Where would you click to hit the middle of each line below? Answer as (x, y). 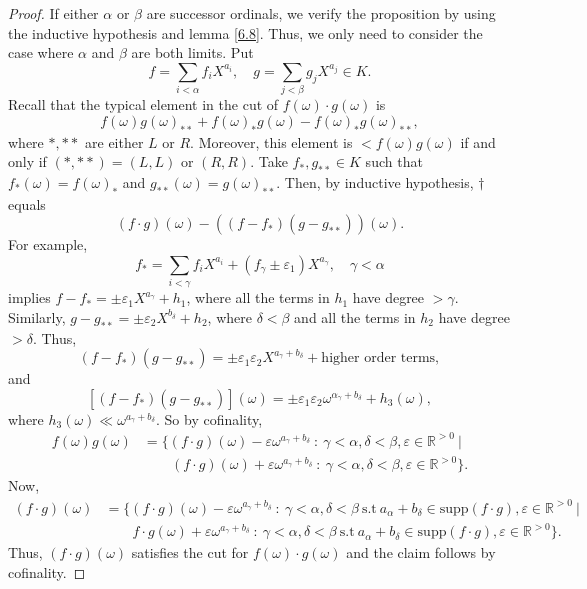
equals (27, 203)
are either (114, 141)
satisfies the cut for (190, 552)
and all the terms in (355, 316)
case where (41, 52)
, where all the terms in (258, 297)
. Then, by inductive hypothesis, (375, 181)
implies (29, 297)
